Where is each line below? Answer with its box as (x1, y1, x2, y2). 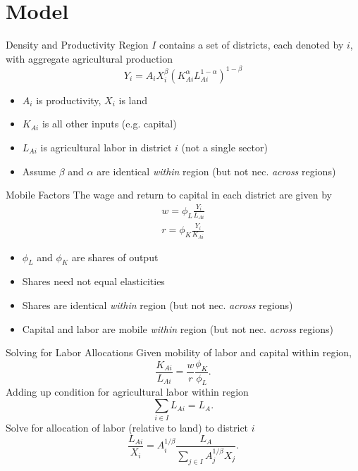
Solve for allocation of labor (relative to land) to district (6, 420, 249, 435)
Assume (22, 163, 56, 178)
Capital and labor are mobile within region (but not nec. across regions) (22, 321, 333, 336)
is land (118, 92, 148, 107)
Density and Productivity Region (6, 37, 149, 52)
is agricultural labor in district (40, 140, 172, 154)
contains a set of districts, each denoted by (159, 37, 344, 52)
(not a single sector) (181, 140, 268, 154)
